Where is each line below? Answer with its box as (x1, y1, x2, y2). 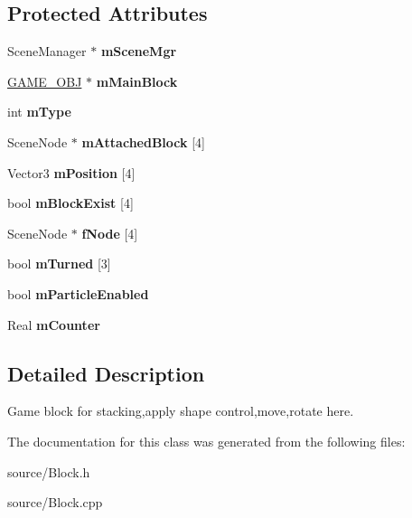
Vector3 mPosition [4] (7, 163, 136, 182)
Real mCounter (7, 315, 100, 334)
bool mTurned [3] (7, 254, 111, 273)
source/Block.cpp (7, 493, 103, 512)
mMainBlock (96, 71, 178, 90)
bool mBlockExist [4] (7, 193, 134, 212)
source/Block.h (7, 462, 90, 481)
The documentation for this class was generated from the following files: (7, 431, 406, 450)
